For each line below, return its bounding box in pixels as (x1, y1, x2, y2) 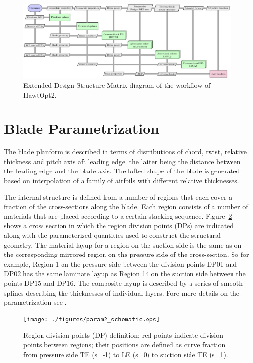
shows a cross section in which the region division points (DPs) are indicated (4, 220, 234, 231)
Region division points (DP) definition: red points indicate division (23, 330, 223, 340)
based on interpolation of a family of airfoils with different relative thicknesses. (4, 175, 239, 186)
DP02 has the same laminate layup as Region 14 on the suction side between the (4, 268, 246, 278)
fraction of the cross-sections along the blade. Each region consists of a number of (4, 201, 248, 212)
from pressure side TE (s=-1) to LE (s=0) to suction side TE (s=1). (23, 349, 228, 359)
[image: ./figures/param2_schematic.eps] (23, 316, 160, 323)
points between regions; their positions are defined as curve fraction (23, 340, 226, 350)
